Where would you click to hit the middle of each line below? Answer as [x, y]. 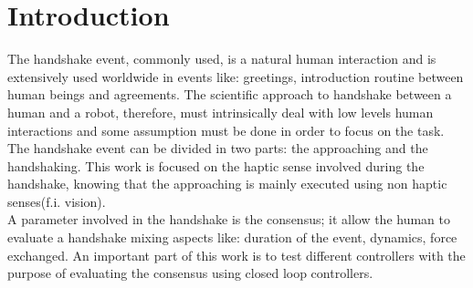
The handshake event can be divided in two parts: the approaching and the [218, 148]
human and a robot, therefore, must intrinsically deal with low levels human [221, 112]
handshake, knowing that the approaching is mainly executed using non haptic [227, 184]
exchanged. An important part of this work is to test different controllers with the [236, 255]
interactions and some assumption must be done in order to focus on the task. [226, 130]
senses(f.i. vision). [57, 201]
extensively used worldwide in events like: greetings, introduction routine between [236, 76]
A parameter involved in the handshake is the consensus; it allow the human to [229, 219]
